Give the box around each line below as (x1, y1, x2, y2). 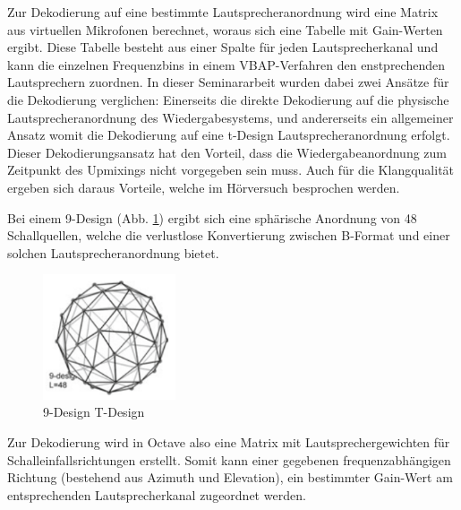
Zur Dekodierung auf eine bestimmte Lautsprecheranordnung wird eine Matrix (7, 3, 439, 21)
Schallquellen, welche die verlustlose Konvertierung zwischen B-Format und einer (7, 226, 450, 245)
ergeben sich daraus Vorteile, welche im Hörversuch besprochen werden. (7, 177, 400, 196)
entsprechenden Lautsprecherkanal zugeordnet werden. (7, 485, 306, 504)
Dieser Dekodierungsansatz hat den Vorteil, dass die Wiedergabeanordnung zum (7, 143, 447, 161)
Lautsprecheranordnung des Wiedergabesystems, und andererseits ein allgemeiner (7, 108, 454, 126)
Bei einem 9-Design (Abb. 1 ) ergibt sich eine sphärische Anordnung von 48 (7, 208, 417, 227)
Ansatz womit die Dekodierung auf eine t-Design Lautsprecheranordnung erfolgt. (7, 125, 450, 144)
